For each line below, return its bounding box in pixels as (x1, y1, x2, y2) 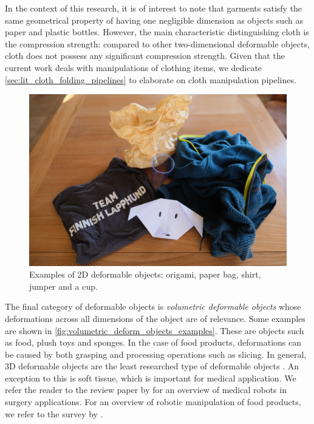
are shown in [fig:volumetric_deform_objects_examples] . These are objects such (5, 324, 304, 337)
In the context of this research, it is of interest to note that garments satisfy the (5, 2, 302, 14)
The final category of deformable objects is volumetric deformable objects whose (5, 300, 301, 313)
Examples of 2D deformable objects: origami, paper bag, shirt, (29, 268, 261, 281)
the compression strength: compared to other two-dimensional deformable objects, (5, 37, 310, 50)
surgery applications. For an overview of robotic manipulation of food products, (5, 395, 301, 408)
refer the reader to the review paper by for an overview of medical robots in (5, 383, 287, 396)
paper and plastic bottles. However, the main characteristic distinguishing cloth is (5, 26, 309, 38)
